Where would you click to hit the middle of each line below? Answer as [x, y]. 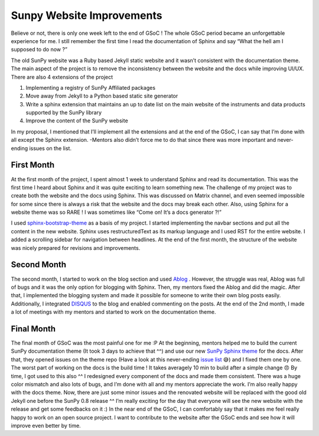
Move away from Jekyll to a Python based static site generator [102, 96]
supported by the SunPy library [64, 113]
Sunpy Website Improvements [87, 15]
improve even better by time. [46, 425]
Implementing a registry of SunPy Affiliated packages [91, 87]
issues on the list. [51, 148]
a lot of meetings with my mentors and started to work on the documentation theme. [113, 312]
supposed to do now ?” [39, 50]
